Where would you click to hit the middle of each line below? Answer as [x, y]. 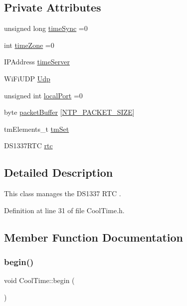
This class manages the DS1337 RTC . [63, 193]
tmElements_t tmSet [37, 129]
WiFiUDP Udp [27, 78]
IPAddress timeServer [37, 62]
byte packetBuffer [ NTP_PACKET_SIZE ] [69, 112]
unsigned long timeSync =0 [46, 28]
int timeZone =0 [29, 45]
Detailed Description [59, 172]
